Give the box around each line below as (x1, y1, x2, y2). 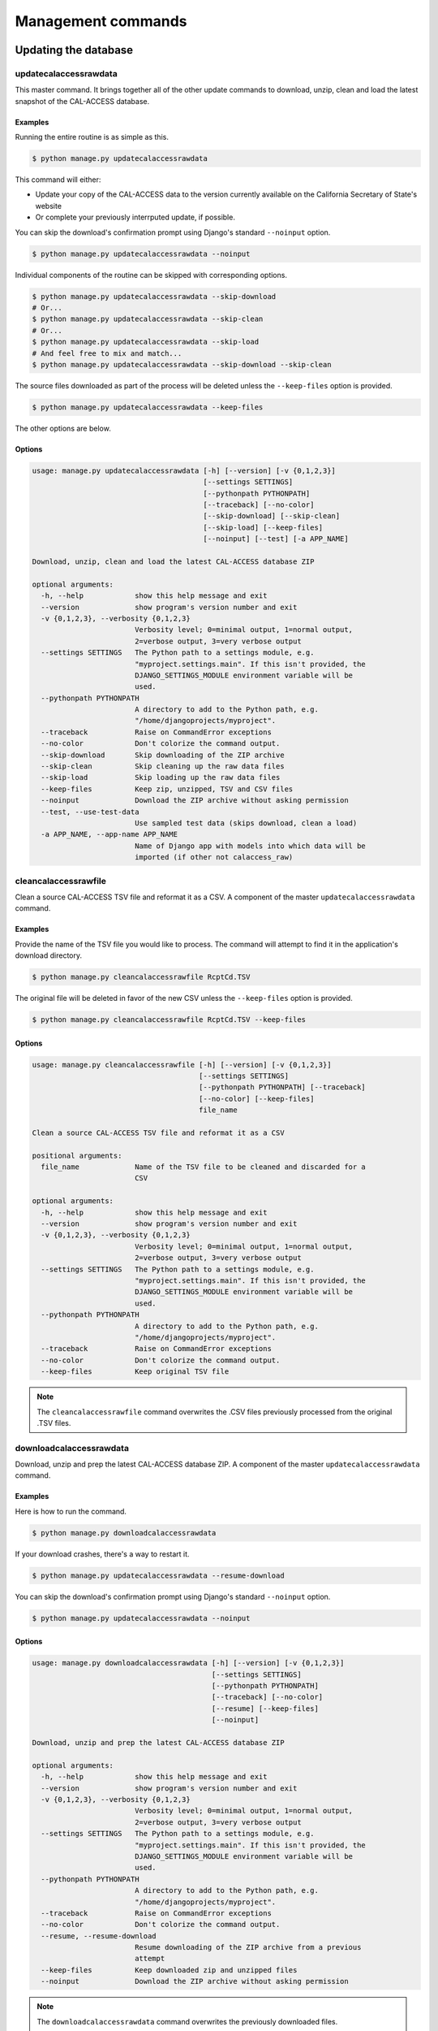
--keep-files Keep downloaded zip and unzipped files (41, 1965, 298, 1974)
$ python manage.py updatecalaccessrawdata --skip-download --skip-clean (32, 360, 332, 369)
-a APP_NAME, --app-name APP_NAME (41, 829, 178, 839)
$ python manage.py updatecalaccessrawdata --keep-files (32, 402, 264, 412)
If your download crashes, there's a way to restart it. (15, 1548, 190, 1559)
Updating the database (15, 43, 134, 57)
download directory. (15, 951, 83, 960)
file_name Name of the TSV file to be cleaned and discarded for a (41, 1163, 367, 1171)
